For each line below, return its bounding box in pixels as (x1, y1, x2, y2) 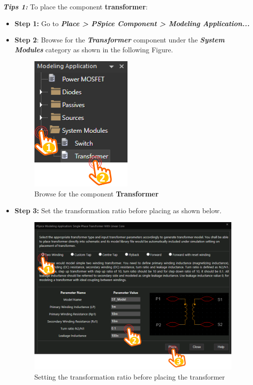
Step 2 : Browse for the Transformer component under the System (14, 35, 225, 45)
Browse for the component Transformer (34, 188, 159, 198)
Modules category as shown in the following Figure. (14, 44, 173, 54)
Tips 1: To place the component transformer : (3, 1, 148, 11)
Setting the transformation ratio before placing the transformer (34, 372, 225, 382)
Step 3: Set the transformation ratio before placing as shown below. (14, 205, 221, 215)
